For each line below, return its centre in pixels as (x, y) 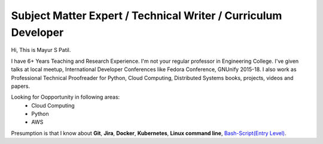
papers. (20, 86)
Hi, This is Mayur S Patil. (41, 50)
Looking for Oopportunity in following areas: (65, 97)
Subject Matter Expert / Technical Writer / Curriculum (147, 16)
